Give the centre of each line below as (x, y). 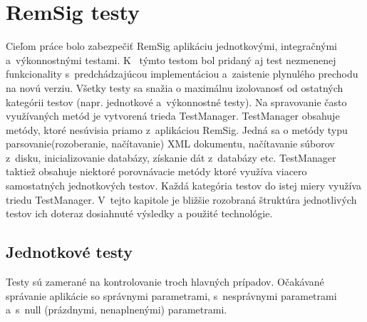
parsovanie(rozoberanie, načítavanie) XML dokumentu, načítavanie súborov (170, 144)
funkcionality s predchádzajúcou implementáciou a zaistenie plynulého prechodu (182, 74)
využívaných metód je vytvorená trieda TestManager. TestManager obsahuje (173, 116)
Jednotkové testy (69, 252)
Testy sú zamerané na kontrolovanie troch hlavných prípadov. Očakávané (165, 282)
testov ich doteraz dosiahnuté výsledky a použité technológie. (139, 213)
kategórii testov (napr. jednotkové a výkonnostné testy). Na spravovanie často (176, 102)
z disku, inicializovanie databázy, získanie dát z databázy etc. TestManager (171, 157)
